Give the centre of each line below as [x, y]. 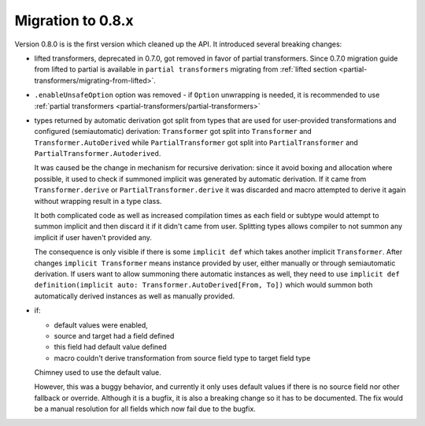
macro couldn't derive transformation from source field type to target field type [182, 357]
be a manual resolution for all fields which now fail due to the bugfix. [145, 409]
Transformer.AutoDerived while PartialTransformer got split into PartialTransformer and [196, 143]
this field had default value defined [110, 347]
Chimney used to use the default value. [98, 372]
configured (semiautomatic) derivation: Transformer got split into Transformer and [173, 132]
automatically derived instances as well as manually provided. [135, 296]
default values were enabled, [101, 325]
